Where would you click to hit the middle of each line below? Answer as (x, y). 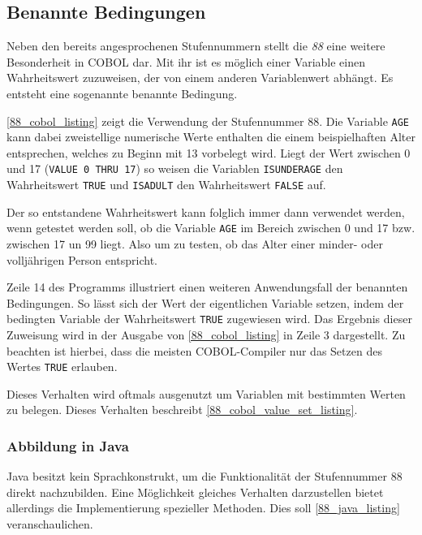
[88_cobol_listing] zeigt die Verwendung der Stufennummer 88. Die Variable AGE (208, 121)
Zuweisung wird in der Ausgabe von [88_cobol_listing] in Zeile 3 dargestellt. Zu (206, 335)
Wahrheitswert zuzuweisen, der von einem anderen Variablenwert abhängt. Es (200, 78)
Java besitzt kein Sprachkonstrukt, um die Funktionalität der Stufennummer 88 (205, 476)
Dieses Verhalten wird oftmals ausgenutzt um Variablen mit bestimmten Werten (206, 393)
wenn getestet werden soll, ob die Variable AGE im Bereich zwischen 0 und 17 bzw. (211, 228)
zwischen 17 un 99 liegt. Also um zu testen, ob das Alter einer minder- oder (195, 243)
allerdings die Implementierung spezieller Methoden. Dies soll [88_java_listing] (203, 508)
